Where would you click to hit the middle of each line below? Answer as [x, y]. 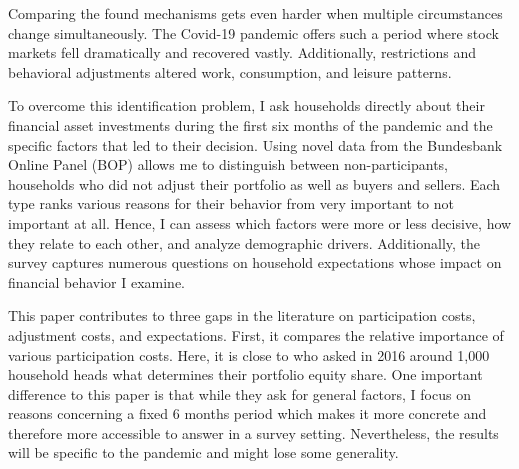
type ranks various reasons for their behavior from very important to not [231, 203]
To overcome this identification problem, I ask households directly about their [246, 105]
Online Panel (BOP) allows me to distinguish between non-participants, [228, 164]
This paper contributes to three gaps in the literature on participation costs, [242, 315]
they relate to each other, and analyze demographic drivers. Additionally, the [244, 242]
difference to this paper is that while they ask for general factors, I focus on [239, 393]
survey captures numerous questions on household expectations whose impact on [255, 262]
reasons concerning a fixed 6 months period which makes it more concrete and [247, 413]
